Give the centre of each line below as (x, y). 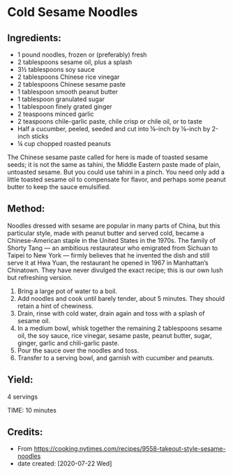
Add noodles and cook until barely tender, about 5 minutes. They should (121, 298)
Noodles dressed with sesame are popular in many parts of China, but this (114, 225)
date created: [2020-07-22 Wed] (65, 464)
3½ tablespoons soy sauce (56, 69)
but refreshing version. (40, 277)
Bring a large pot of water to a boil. (67, 291)
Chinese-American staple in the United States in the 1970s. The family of (112, 240)
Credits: (25, 432)
